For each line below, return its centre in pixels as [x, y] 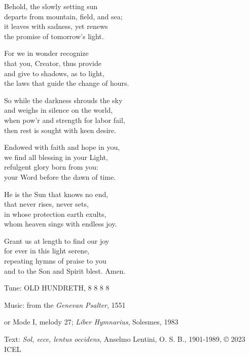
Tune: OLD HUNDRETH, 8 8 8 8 [57, 288]
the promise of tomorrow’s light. [54, 36]
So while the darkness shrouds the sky [63, 100]
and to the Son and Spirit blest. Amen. [65, 270]
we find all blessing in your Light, [56, 157]
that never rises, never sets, [46, 204]
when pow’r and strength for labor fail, [65, 120]
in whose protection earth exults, [55, 214]
